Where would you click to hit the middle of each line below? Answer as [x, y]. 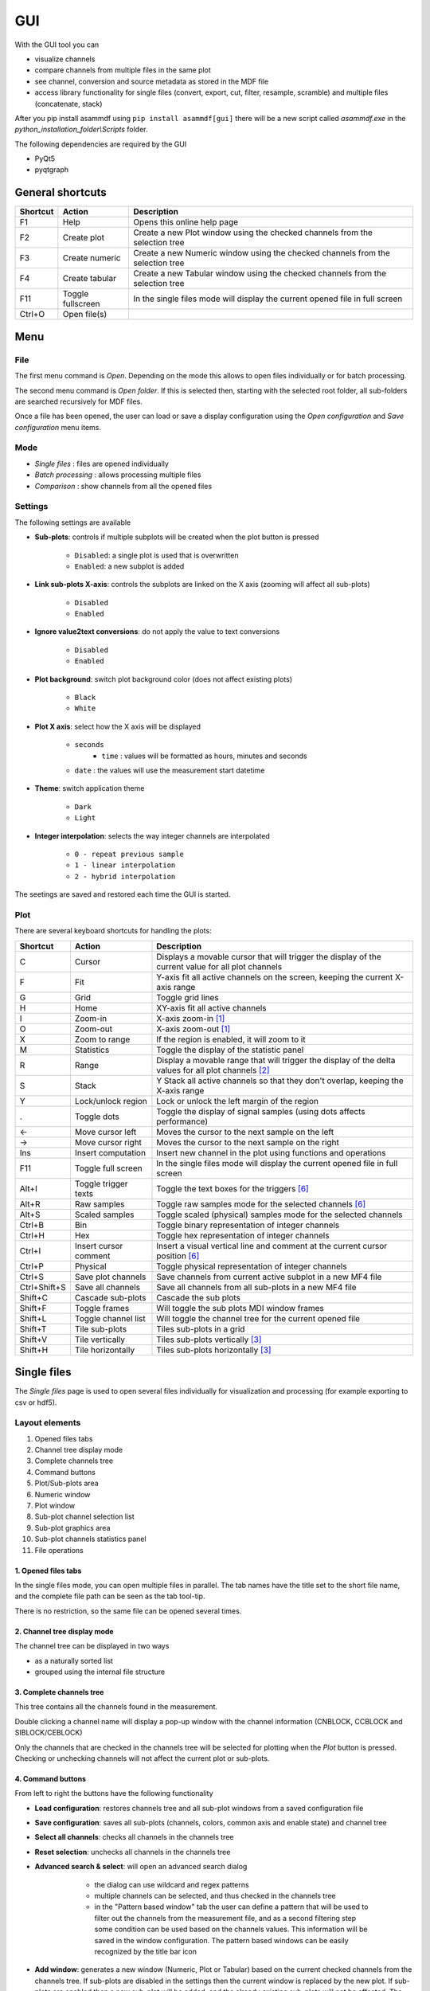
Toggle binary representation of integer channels [248, 1225]
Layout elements [48, 1423]
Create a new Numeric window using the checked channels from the [261, 253]
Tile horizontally [105, 1350]
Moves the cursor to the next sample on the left [245, 1132]
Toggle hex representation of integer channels [243, 1235]
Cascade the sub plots [198, 1297]
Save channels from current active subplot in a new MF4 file [269, 1277]
